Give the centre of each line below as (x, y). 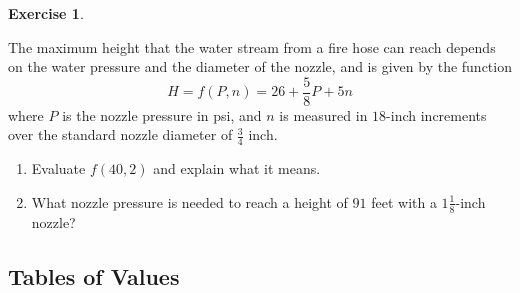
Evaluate (58, 168)
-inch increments (436, 114)
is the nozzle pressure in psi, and (162, 114)
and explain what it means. (237, 168)
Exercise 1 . (46, 13)
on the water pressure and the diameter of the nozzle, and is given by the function (260, 66)
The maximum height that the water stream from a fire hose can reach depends (252, 46)
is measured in (323, 114)
